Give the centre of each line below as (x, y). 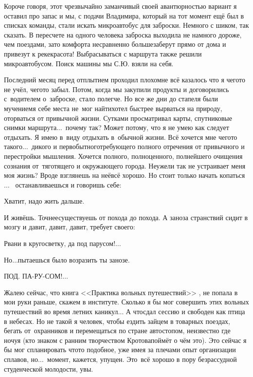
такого (13, 146)
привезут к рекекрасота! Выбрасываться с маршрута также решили (103, 53)
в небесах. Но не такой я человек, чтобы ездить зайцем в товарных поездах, (117, 321)
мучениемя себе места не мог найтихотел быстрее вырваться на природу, (113, 108)
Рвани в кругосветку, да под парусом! (60, 243)
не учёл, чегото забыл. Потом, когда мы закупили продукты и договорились (117, 89)
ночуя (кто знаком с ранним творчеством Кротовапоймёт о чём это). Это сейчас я (125, 340)
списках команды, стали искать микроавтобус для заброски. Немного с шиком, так (126, 25)
